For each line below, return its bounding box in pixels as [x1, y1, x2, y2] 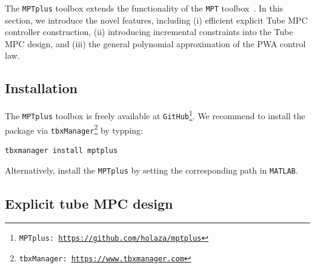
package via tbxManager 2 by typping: [5, 122, 143, 136]
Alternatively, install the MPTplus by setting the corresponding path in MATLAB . [5, 164, 298, 177]
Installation [5, 79, 78, 97]
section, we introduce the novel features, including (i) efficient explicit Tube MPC [5, 13, 308, 26]
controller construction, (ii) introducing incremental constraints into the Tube [5, 25, 293, 38]
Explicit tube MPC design [5, 194, 173, 212]
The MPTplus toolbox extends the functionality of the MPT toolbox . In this [5, 2, 283, 14]
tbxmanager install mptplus [5, 146, 118, 155]
